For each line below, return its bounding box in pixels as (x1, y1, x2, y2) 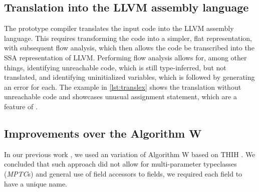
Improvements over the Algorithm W (4, 125, 202, 141)
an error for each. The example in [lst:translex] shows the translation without (4, 81, 241, 92)
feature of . (4, 101, 38, 111)
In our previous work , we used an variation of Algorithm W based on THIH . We (4, 149, 255, 159)
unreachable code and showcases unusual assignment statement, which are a (4, 91, 237, 102)
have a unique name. (4, 178, 67, 189)
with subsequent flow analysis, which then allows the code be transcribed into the (4, 42, 254, 53)
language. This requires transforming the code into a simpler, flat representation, (4, 32, 252, 43)
